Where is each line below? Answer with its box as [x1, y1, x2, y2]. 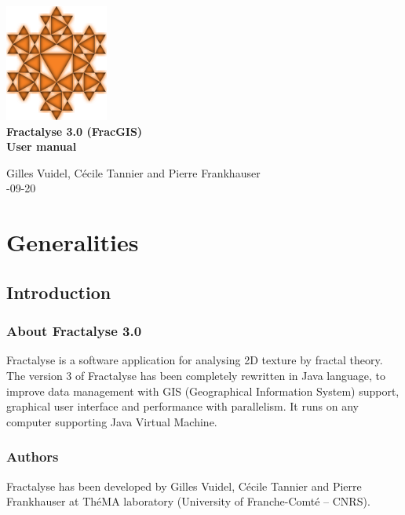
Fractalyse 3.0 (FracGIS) [6, 122, 143, 139]
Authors [6, 447, 59, 466]
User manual [6, 138, 77, 155]
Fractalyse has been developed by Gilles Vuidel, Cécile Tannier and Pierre [6, 477, 362, 494]
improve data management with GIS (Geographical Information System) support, [6, 382, 400, 399]
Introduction [6, 279, 111, 304]
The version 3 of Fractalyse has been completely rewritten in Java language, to [6, 367, 385, 383]
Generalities [6, 226, 139, 258]
